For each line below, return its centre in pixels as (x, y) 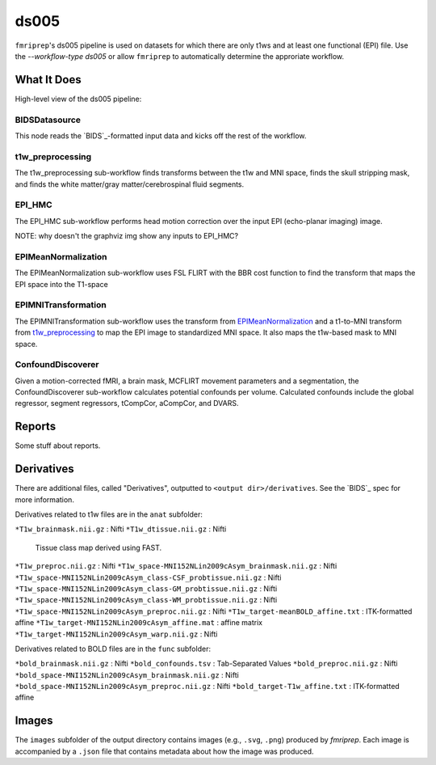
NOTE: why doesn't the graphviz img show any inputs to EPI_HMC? (126, 236)
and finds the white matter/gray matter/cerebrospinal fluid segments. (130, 184)
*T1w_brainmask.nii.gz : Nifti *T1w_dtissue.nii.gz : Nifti (121, 529)
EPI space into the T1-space (61, 284)
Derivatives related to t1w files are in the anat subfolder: (109, 514)
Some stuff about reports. (58, 446)
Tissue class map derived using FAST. (99, 547)
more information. (44, 499)
